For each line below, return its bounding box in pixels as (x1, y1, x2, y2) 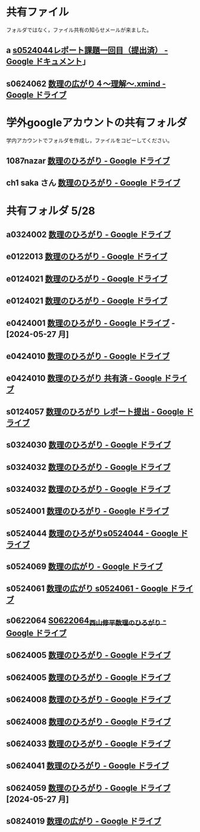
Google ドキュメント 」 (6, 57, 90, 67)
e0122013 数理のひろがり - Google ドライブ (6, 251, 168, 262)
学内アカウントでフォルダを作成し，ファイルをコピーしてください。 (6, 136, 173, 144)
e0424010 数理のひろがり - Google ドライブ (6, 351, 170, 361)
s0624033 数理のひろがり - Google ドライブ (6, 739, 171, 749)
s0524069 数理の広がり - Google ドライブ (6, 562, 163, 572)
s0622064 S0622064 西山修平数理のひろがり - (6, 615, 167, 627)
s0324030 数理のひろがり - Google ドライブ (6, 440, 171, 450)
